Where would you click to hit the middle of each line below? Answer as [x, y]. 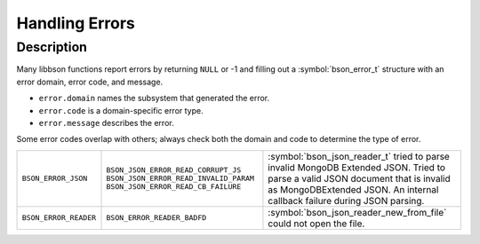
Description [52, 47]
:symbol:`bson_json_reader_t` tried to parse [359, 156]
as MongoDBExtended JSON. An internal [353, 189]
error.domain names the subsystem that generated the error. [154, 98]
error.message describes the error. [106, 122]
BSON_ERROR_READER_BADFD [156, 218]
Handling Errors [76, 23]
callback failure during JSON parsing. [346, 201]
